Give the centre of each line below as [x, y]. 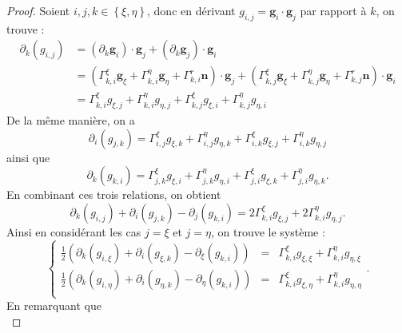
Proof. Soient [38, 10]
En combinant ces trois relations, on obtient [114, 194]
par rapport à [333, 10]
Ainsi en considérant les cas [74, 231]
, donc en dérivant [191, 10]
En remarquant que [54, 305]
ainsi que [28, 157]
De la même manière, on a [71, 120]
